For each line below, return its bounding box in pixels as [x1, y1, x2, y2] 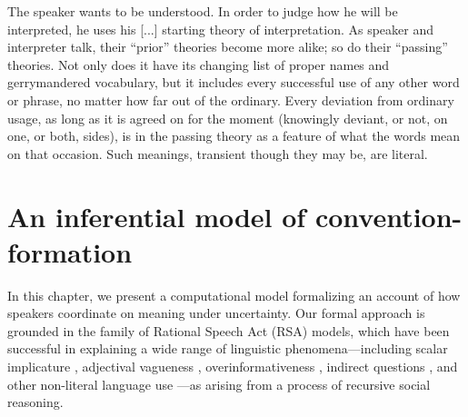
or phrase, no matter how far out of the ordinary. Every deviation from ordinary [7, 90, 454, 109]
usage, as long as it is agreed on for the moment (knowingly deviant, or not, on [7, 108, 448, 127]
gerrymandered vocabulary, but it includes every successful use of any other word [7, 73, 460, 92]
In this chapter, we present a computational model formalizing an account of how [7, 285, 461, 304]
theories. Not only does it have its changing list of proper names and [7, 55, 390, 74]
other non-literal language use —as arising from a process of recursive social [7, 374, 431, 393]
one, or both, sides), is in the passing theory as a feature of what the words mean [7, 126, 461, 145]
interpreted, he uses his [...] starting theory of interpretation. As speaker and [7, 19, 433, 38]
